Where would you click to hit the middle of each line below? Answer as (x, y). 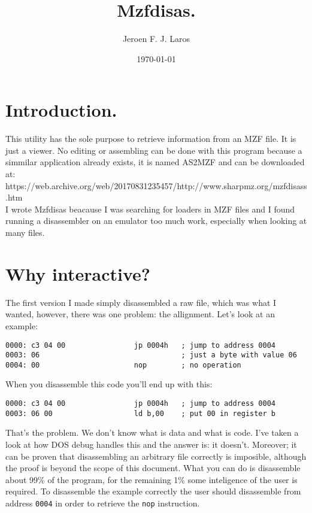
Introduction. (61, 110)
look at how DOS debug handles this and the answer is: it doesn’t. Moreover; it (151, 444)
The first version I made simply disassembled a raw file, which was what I (141, 302)
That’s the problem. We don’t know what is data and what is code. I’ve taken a (152, 432)
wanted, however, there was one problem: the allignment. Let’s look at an (140, 314)
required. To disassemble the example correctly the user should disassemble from (153, 491)
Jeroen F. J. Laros (156, 39)
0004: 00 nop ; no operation (123, 365)
